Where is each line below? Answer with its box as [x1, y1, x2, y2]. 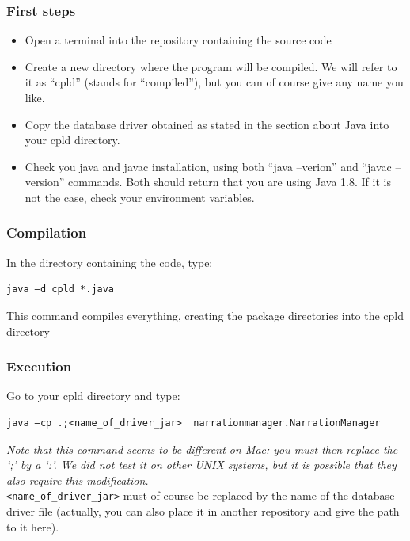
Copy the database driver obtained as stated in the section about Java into [25, 116, 389, 132]
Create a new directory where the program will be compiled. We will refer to [25, 58, 397, 74]
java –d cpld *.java [6, 284, 115, 295]
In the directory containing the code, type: [6, 253, 213, 270]
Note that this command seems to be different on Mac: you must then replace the [6, 440, 398, 457]
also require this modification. [6, 471, 149, 488]
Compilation [6, 223, 87, 242]
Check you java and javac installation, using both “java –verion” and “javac [25, 158, 392, 174]
